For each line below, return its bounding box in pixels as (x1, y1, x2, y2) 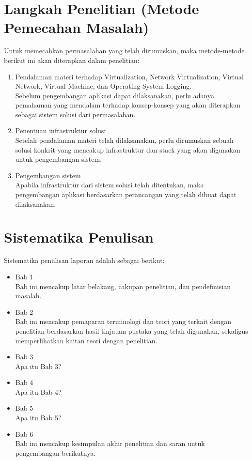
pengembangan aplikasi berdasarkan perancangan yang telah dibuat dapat (15, 189, 236, 200)
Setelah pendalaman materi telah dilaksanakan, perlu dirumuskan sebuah (15, 135, 234, 145)
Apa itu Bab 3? (15, 361, 62, 371)
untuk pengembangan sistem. (15, 154, 102, 164)
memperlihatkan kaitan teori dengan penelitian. (15, 335, 157, 345)
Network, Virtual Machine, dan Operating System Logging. (15, 81, 192, 91)
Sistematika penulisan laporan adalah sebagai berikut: (4, 255, 165, 265)
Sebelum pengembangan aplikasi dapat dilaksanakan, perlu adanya (15, 90, 214, 100)
